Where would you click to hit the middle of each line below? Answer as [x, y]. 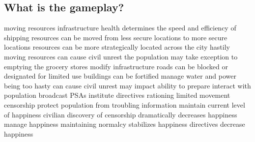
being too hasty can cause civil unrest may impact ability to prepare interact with [127, 85]
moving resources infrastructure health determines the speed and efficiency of [120, 28]
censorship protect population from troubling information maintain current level [125, 104]
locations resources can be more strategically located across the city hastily [117, 47]
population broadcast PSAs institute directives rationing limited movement [117, 95]
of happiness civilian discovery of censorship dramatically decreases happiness [121, 114]
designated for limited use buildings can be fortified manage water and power [120, 76]
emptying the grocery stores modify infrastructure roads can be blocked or [116, 66]
